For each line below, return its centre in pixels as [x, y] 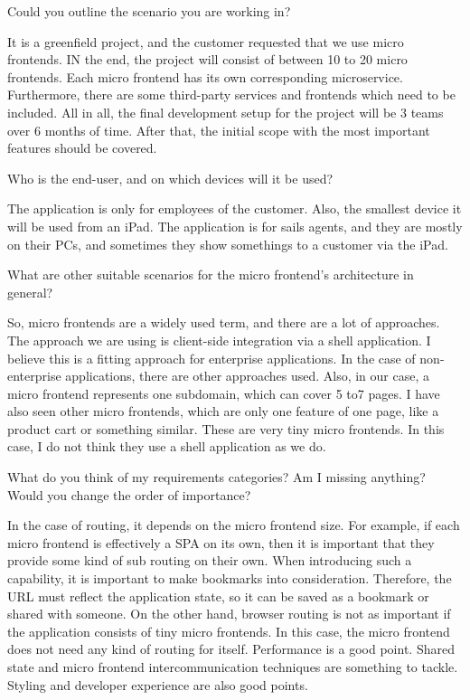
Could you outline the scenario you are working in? [149, 11]
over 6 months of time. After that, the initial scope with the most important [219, 130]
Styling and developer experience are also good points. [158, 684]
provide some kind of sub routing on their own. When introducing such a [210, 560]
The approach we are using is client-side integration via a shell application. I [219, 340]
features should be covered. [82, 148]
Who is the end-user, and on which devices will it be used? [170, 178]
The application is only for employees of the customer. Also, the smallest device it [235, 208]
